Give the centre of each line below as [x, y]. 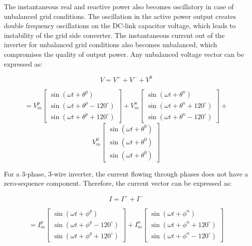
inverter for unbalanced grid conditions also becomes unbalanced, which [111, 44]
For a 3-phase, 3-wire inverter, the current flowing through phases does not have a [126, 173]
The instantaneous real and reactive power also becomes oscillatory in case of [119, 6]
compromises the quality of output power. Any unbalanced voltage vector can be [124, 54]
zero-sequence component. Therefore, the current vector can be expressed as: [118, 183]
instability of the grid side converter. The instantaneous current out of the [114, 35]
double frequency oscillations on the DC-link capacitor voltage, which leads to [120, 26]
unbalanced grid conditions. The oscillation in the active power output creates [120, 16]
